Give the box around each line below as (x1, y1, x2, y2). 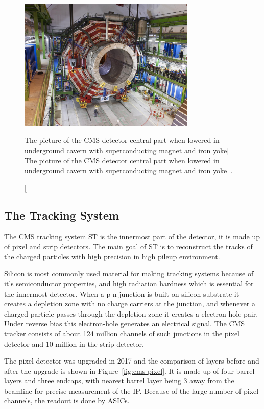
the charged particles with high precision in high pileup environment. (4, 251, 220, 261)
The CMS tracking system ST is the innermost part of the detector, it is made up (4, 231, 260, 242)
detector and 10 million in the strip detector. (4, 338, 144, 349)
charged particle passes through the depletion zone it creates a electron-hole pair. (4, 308, 258, 319)
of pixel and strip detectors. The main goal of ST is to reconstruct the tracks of (4, 241, 253, 252)
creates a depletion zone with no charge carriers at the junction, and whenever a (4, 298, 255, 309)
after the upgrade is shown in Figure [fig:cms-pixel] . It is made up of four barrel (4, 365, 255, 376)
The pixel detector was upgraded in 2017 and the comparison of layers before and (4, 355, 259, 366)
